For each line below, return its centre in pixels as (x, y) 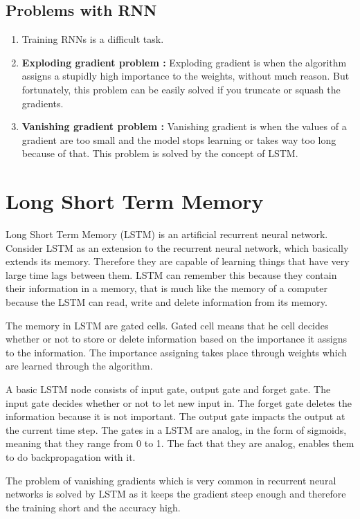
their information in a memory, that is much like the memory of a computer (166, 288)
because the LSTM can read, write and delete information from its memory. (166, 302)
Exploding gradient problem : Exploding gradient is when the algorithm (184, 62)
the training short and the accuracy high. (93, 507)
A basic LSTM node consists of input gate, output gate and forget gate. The (168, 389)
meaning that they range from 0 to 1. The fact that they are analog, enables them (180, 443)
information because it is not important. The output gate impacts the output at (175, 416)
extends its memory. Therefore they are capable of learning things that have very (178, 261)
